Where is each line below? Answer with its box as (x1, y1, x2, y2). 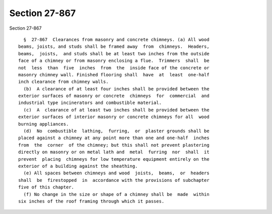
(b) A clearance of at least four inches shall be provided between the (23, 86, 210, 91)
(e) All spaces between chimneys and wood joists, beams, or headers (23, 170, 210, 176)
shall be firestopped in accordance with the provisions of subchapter (18, 177, 210, 183)
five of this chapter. (18, 184, 75, 190)
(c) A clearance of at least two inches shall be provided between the (23, 107, 210, 113)
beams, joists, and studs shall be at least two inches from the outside (18, 51, 210, 56)
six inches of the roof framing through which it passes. (18, 198, 165, 204)
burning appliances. (18, 121, 69, 127)
